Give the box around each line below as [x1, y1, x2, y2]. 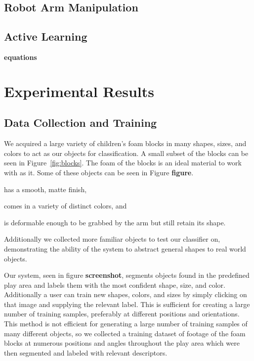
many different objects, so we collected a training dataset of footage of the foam [4, 328, 246, 338]
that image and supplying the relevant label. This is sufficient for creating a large [4, 299, 250, 309]
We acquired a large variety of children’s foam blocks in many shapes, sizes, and [4, 138, 247, 149]
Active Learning [4, 29, 87, 44]
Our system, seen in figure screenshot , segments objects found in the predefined [4, 270, 250, 280]
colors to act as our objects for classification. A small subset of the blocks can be [4, 148, 249, 158]
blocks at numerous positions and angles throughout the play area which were [4, 338, 240, 348]
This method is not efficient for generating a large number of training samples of [4, 318, 248, 329]
